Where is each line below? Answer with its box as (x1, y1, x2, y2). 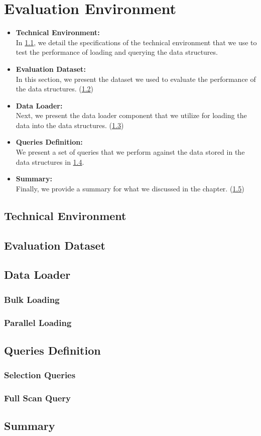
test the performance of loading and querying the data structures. (16, 47, 218, 57)
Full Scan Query (4, 392, 71, 404)
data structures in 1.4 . (16, 156, 84, 167)
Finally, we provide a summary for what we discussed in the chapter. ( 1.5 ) (16, 183, 244, 193)
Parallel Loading (4, 316, 72, 329)
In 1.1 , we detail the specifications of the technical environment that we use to (16, 37, 257, 47)
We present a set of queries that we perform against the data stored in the (16, 147, 245, 157)
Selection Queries (4, 369, 76, 381)
